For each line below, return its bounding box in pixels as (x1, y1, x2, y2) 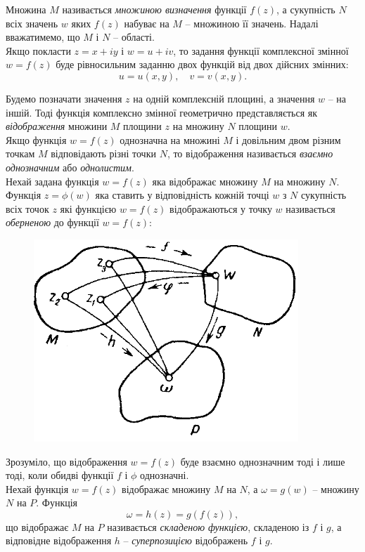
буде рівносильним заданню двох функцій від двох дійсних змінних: (56, 57, 349, 72)
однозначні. (140, 468, 189, 482)
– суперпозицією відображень (123, 533, 248, 548)
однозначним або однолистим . (6, 159, 134, 174)
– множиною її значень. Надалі (185, 15, 319, 30)
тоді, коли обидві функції (6, 468, 114, 482)
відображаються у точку (169, 201, 272, 216)
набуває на (124, 15, 169, 30)
